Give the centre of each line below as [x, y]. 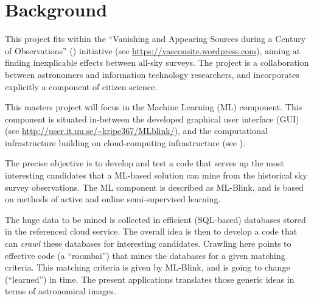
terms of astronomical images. [61, 291]
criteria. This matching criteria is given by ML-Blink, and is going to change [148, 267]
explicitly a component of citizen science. [81, 86]
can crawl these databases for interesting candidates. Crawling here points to [148, 243]
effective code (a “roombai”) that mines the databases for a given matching [145, 255]
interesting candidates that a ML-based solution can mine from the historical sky [156, 175]
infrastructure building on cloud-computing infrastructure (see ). [125, 142]
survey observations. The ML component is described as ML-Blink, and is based [154, 187]
